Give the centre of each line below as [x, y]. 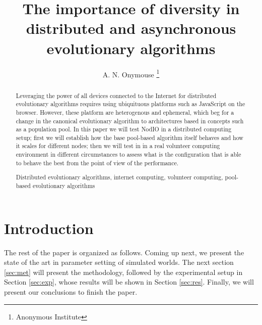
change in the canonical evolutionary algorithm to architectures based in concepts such [130, 121]
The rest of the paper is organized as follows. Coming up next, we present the [124, 252]
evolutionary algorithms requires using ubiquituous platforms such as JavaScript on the [130, 104]
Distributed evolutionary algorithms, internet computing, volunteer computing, [119, 177]
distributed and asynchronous [131, 28]
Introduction [49, 228]
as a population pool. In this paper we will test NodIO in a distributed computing [124, 129]
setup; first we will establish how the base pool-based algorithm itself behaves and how [129, 137]
